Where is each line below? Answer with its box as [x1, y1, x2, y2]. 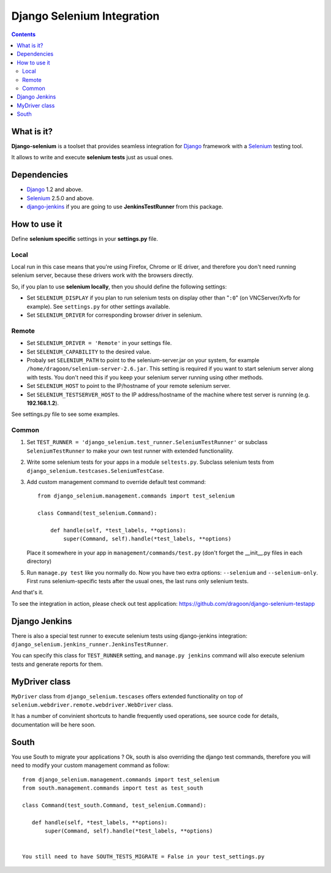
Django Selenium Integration [11, 9, 160, 23]
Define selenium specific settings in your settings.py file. [11, 235, 159, 242]
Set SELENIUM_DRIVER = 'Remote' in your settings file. [26, 339, 172, 347]
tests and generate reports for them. [11, 660, 104, 668]
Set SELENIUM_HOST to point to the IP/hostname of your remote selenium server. [26, 382, 231, 390]
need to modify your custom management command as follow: [11, 762, 170, 769]
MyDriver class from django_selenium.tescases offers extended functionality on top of [11, 692, 243, 700]
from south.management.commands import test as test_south [22, 784, 204, 792]
